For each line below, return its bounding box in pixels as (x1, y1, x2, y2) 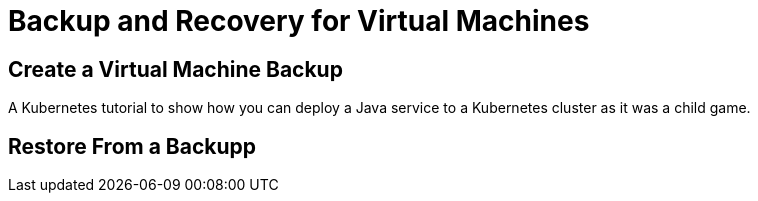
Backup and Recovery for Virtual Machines (8, 4, 590, 38)
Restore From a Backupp (8, 133, 257, 159)
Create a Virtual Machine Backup (8, 56, 343, 82)
